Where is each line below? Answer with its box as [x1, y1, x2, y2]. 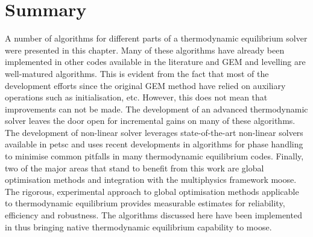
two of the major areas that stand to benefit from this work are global [5, 161, 264, 174]
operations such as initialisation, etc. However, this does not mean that [5, 91, 268, 103]
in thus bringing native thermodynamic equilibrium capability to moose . [5, 220, 272, 233]
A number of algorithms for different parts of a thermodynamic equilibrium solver [5, 32, 308, 45]
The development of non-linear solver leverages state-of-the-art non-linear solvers [5, 126, 303, 138]
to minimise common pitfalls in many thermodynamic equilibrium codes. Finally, [5, 150, 304, 162]
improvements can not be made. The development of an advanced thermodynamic [5, 102, 308, 115]
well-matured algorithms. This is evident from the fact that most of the [5, 67, 269, 79]
